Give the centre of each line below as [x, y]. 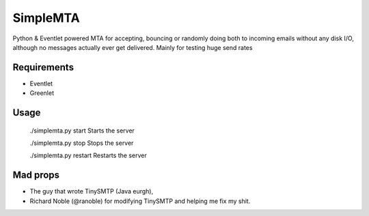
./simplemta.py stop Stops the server [82, 143]
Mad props [36, 175]
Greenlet [42, 93]
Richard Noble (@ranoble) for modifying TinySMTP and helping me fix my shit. [140, 201]
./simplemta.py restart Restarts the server [88, 156]
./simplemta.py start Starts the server [82, 131]
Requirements [43, 67]
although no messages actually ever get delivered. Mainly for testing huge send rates [133, 47]
